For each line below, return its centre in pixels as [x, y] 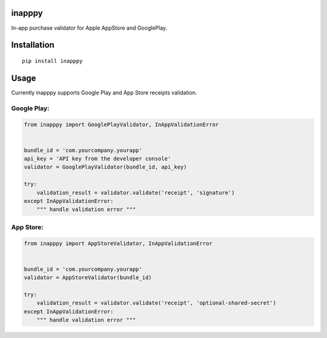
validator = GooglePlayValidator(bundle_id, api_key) [105, 167]
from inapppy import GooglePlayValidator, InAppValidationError [121, 125]
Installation [33, 45]
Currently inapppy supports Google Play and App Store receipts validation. [104, 92]
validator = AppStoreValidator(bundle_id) [88, 277]
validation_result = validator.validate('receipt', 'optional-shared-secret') [157, 303]
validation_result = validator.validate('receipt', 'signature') [136, 193]
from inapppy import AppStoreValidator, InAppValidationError [118, 244]
